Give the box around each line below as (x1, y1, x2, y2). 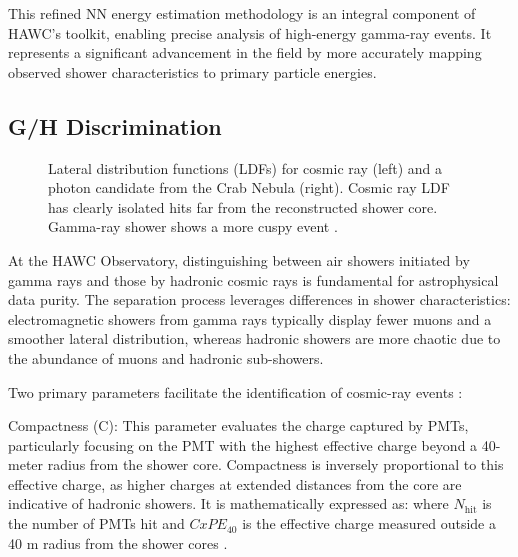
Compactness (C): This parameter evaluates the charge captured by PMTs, (8, 415, 469, 436)
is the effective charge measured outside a (242, 513, 496, 534)
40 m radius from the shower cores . (8, 532, 228, 553)
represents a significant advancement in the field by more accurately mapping (8, 42, 482, 63)
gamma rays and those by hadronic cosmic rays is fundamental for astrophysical (8, 269, 499, 290)
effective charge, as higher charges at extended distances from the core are (8, 473, 462, 494)
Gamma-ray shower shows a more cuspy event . (48, 216, 338, 237)
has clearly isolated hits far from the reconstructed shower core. (48, 196, 438, 217)
